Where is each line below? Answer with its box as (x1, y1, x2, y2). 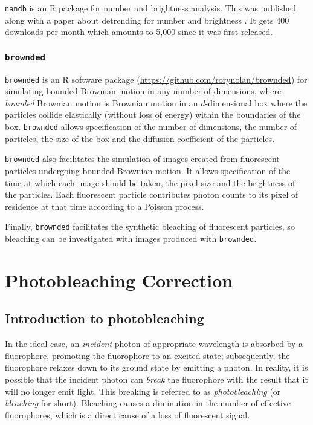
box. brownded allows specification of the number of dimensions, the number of (5, 120, 297, 133)
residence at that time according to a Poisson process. (5, 200, 204, 212)
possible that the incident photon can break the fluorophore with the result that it (5, 373, 308, 386)
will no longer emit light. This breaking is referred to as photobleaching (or (5, 384, 281, 397)
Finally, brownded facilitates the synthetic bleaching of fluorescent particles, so (5, 220, 295, 233)
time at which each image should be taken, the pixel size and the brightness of (5, 176, 295, 189)
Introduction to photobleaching (5, 309, 204, 328)
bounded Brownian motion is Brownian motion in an (5, 96, 198, 109)
